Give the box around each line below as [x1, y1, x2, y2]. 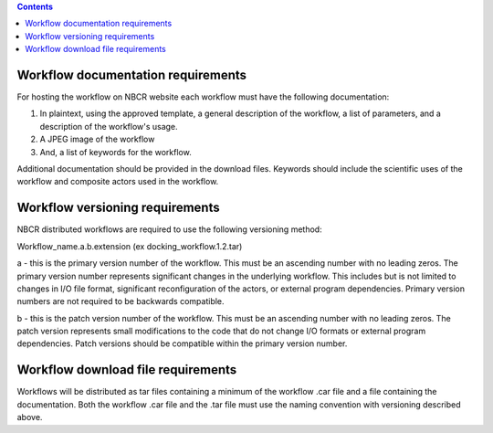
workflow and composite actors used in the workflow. [16, 176, 219, 187]
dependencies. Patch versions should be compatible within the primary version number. [16, 338, 348, 349]
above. [16, 412, 43, 423]
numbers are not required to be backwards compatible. [16, 296, 225, 307]
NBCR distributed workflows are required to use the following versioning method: [16, 224, 323, 235]
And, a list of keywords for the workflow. [39, 146, 192, 157]
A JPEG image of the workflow [39, 133, 155, 145]
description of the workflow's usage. [39, 121, 178, 132]
